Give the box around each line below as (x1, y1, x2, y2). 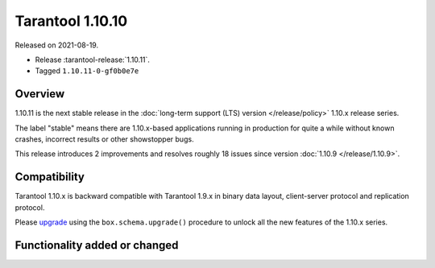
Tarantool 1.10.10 (14, 12, 128, 30)
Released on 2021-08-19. (14, 40, 99, 50)
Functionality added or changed (14, 238, 179, 252)
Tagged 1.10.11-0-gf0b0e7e (35, 66, 139, 76)
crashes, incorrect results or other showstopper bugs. (14, 134, 194, 144)
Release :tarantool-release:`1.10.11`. (35, 55, 151, 64)
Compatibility (14, 170, 85, 184)
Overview (14, 87, 65, 101)
